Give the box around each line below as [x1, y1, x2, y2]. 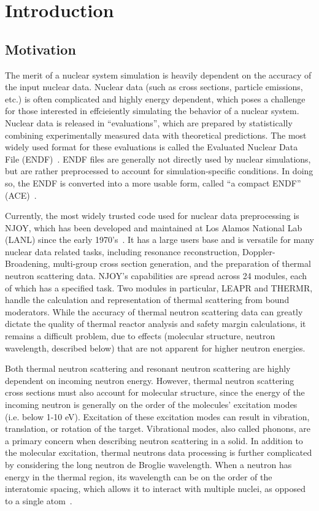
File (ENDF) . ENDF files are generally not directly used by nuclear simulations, [5, 152, 311, 165]
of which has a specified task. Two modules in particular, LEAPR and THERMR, [5, 281, 313, 294]
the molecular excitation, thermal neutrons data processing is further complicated [5, 446, 312, 459]
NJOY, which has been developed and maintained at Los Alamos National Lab [5, 221, 302, 234]
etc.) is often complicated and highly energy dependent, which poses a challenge [5, 92, 306, 105]
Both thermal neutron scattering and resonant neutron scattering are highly [5, 362, 291, 375]
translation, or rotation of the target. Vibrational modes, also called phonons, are [5, 422, 310, 435]
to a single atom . [5, 494, 72, 507]
